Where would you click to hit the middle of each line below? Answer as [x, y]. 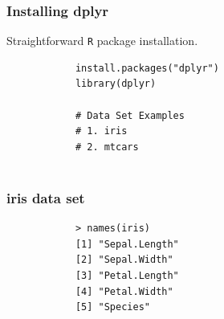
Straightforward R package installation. [102, 41]
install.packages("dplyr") [147, 68]
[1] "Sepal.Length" [127, 244]
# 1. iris [101, 131]
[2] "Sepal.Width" [124, 260]
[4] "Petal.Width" [124, 291]
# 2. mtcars [107, 147]
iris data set [46, 197]
